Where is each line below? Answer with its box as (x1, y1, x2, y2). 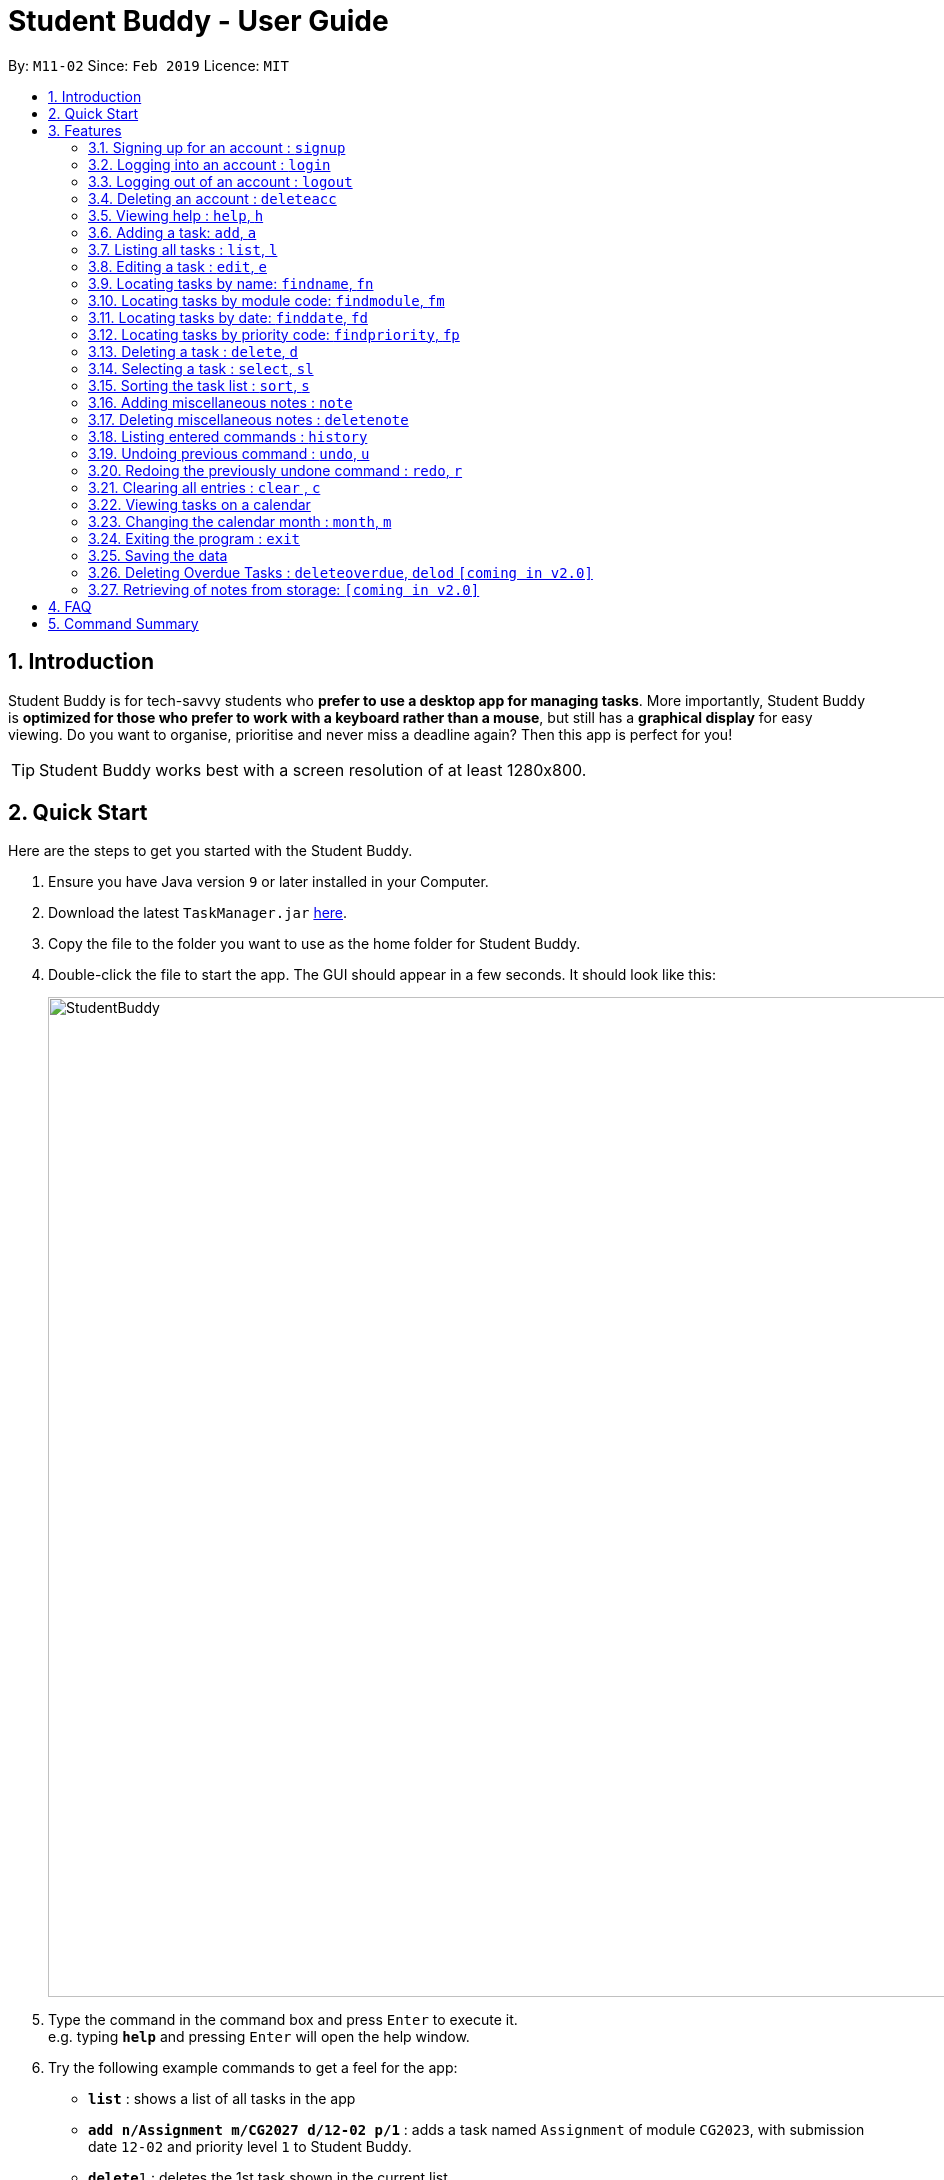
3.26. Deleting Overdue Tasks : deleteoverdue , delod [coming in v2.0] (88, 563, 593, 581)
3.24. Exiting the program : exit (88, 529, 301, 547)
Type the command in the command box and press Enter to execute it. (48, 2011, 518, 2029)
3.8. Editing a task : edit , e (88, 257, 267, 275)
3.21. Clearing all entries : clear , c (88, 478, 321, 496)
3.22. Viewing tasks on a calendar (88, 495, 311, 513)
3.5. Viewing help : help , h (88, 206, 264, 224)
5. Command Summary (48, 614, 199, 632)
